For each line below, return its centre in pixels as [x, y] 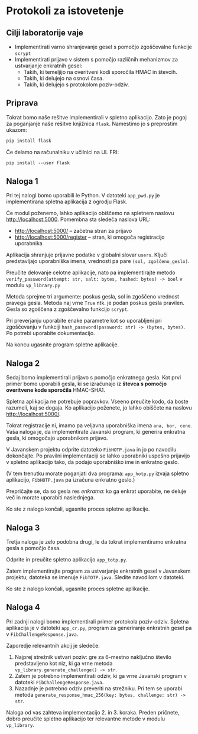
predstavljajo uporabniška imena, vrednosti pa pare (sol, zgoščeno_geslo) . [98, 261]
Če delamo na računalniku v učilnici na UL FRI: [63, 152]
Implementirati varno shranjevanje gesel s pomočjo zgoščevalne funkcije [103, 47]
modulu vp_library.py [33, 285]
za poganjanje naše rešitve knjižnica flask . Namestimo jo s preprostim [92, 124]
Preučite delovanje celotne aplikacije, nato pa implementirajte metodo [91, 272]
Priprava [22, 103]
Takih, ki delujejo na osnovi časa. [64, 78]
